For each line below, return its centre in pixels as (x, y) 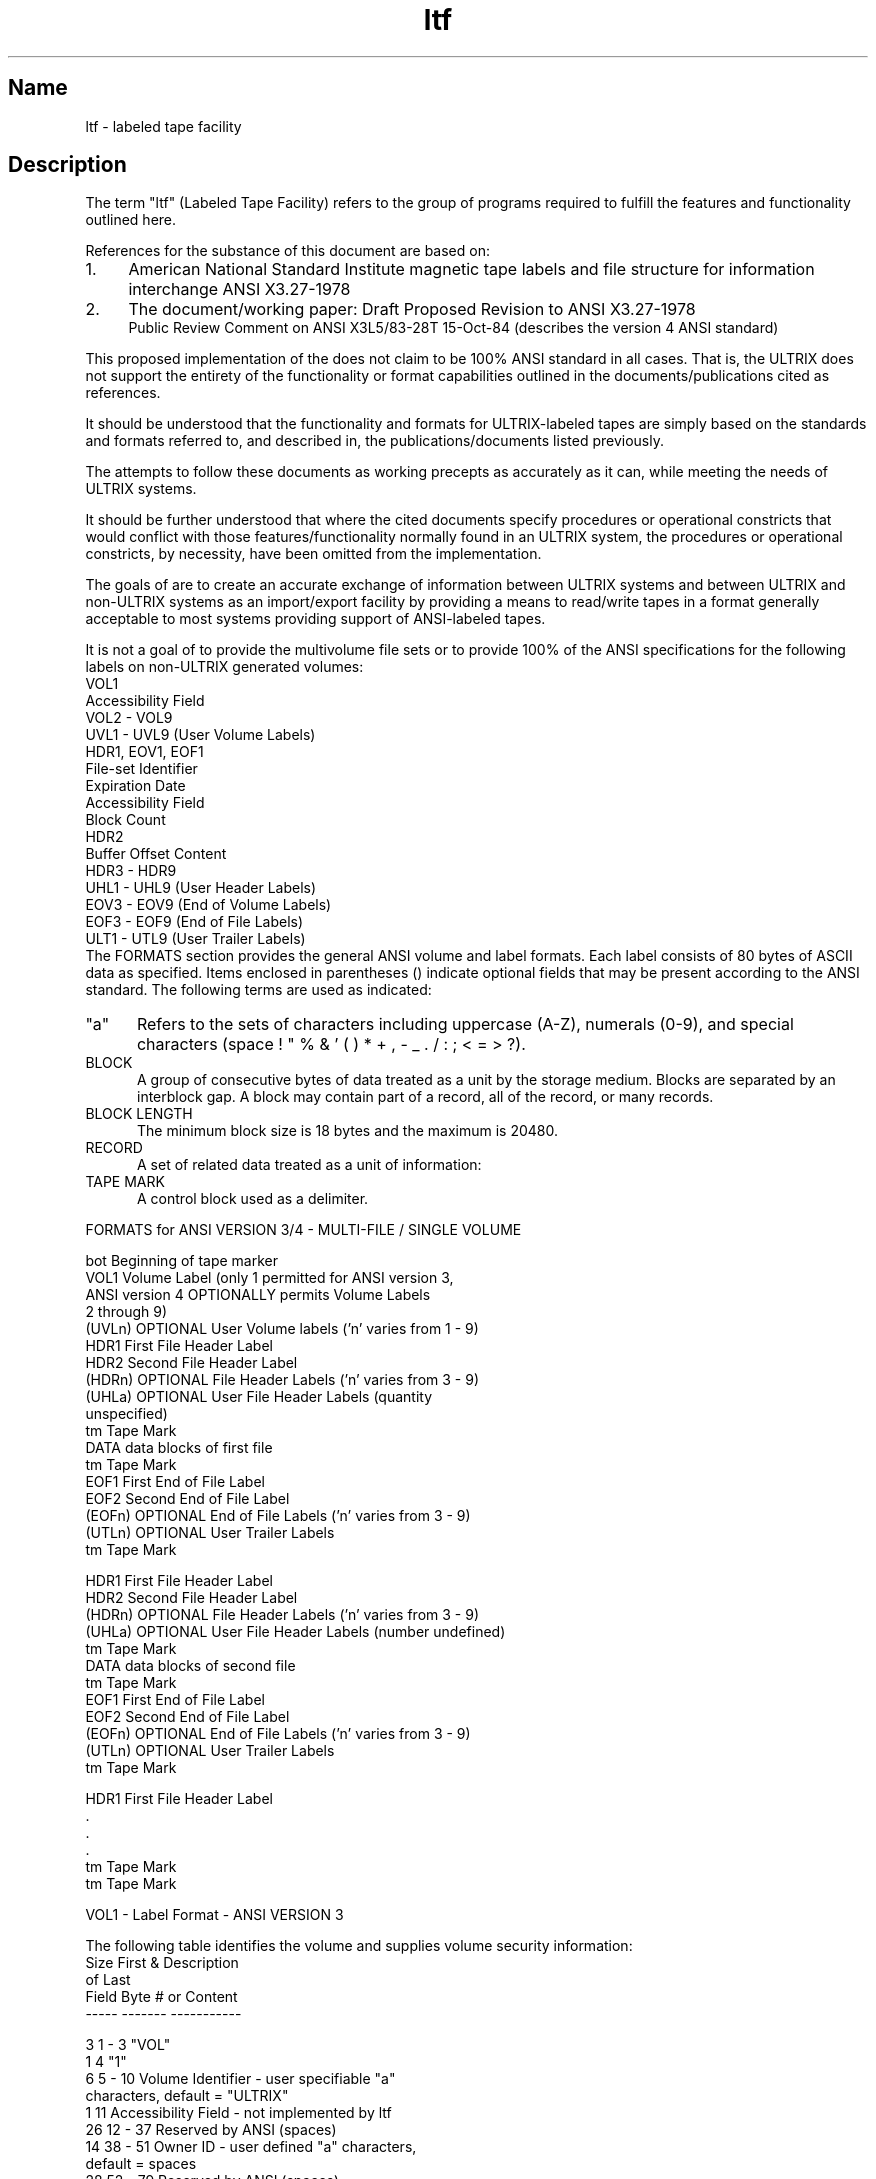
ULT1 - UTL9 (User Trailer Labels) (195, 939)
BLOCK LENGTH (139, 1114)
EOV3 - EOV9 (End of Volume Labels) (208, 905)
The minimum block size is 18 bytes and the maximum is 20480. (347, 1131)
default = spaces (141, 2164)
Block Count (125, 820)
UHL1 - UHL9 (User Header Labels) (201, 888)
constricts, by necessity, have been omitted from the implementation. (313, 554)
